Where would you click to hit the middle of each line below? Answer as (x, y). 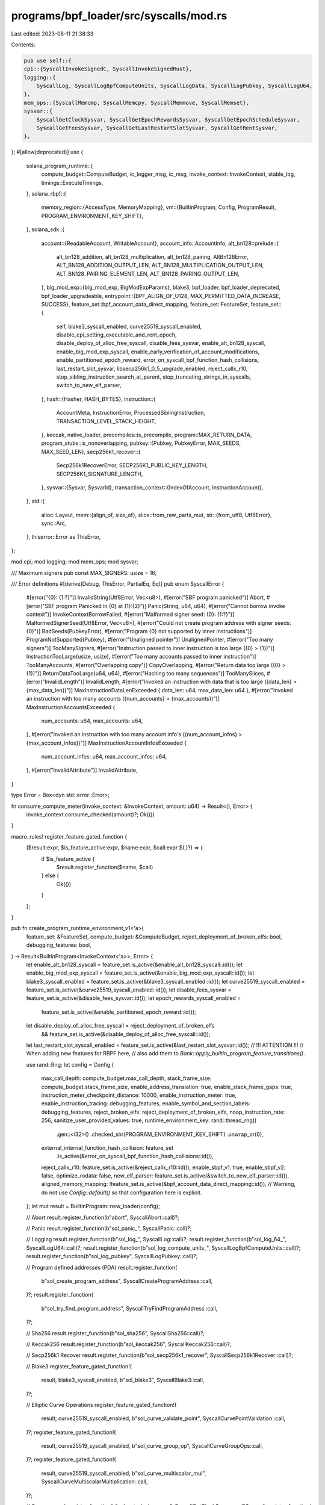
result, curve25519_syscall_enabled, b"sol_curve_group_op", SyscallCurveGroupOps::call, (152, 1446)
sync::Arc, (54, 523)
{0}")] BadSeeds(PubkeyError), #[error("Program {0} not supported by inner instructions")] (139, 631)
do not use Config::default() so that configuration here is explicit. (122, 1193)
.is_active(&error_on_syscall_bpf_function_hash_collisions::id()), (135, 1156)
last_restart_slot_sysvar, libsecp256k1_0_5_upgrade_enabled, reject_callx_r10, (152, 368)
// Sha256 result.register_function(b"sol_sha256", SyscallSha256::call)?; (115, 1333)
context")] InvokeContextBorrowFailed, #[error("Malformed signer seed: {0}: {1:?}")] (130, 615)
